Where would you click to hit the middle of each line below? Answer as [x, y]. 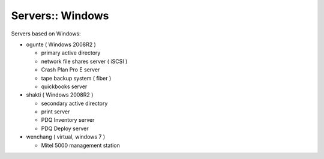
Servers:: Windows [60, 16]
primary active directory [71, 53]
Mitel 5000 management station [80, 145]
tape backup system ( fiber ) [76, 78]
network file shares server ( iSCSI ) [84, 61]
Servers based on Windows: [46, 34]
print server [55, 112]
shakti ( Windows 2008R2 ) [60, 95]
